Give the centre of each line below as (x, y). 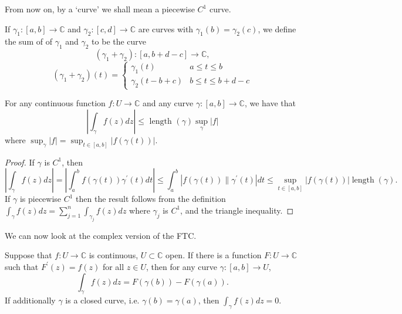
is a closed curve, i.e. (102, 300)
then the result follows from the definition (151, 199)
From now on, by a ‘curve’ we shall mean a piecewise (100, 9)
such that (22, 266)
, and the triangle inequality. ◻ (237, 210)
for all (113, 266)
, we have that (270, 103)
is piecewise (40, 199)
